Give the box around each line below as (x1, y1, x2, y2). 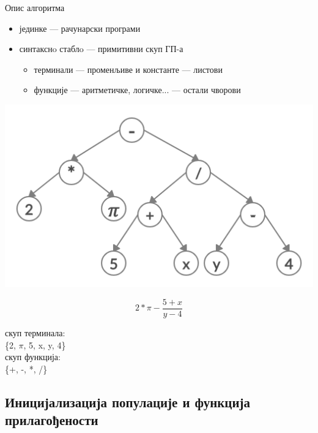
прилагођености (5, 410, 98, 429)
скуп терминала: (5, 326, 65, 339)
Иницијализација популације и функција (5, 392, 251, 411)
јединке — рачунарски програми (19, 21, 141, 34)
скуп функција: (5, 350, 61, 363)
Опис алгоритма (5, 1, 65, 13)
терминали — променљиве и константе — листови (34, 62, 223, 75)
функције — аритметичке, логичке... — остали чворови (34, 83, 241, 96)
